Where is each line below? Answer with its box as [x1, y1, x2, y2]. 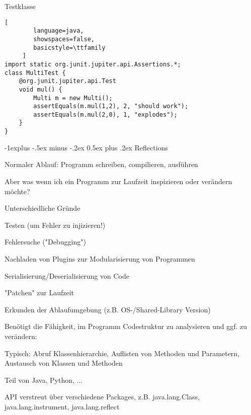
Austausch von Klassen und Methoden [5, 358, 123, 368]
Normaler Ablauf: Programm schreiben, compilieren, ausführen [5, 159, 198, 170]
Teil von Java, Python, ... [5, 374, 83, 385]
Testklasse [5, 1, 36, 11]
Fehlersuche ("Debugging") [5, 236, 86, 247]
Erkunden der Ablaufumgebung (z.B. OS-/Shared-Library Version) [5, 304, 211, 314]
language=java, [33, 27, 84, 35]
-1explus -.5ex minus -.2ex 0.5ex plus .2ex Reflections [5, 142, 168, 152]
